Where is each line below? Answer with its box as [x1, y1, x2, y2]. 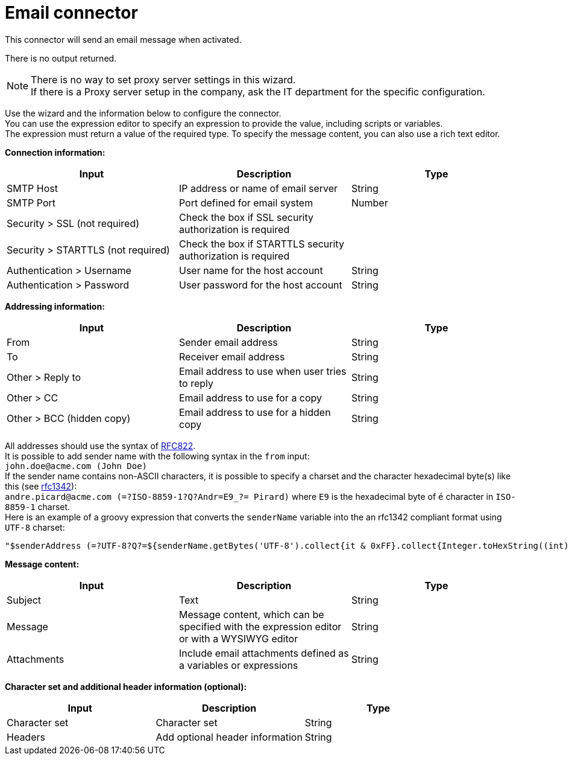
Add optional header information [156, 730, 303, 743]
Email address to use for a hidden [178, 406, 331, 418]
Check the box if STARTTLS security [178, 237, 344, 250]
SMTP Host [7, 182, 58, 194]
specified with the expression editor [178, 620, 342, 633]
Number [351, 196, 388, 209]
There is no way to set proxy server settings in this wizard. [31, 73, 296, 86]
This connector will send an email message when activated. [5, 34, 242, 45]
